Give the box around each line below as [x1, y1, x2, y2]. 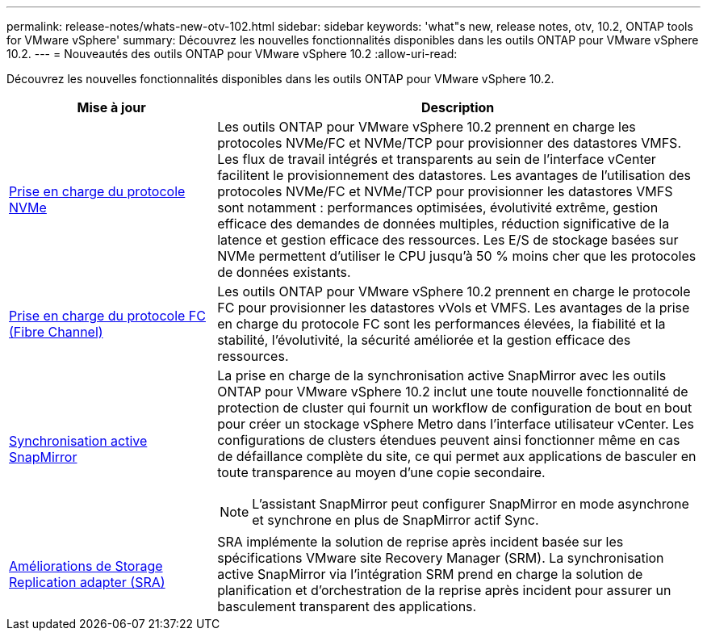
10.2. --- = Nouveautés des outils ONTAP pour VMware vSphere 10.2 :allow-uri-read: [6, 47, 458, 61]
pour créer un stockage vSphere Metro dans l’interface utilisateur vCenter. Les [217, 416, 694, 432]
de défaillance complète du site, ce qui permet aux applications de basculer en [217, 448, 697, 464]
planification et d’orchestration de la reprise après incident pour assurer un [217, 582, 671, 598]
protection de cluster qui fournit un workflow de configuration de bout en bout [217, 400, 692, 416]
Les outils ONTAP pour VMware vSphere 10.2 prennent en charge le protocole [217, 283, 691, 300]
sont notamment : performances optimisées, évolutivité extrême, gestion [217, 199, 659, 216]
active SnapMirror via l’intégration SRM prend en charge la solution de [217, 566, 643, 582]
